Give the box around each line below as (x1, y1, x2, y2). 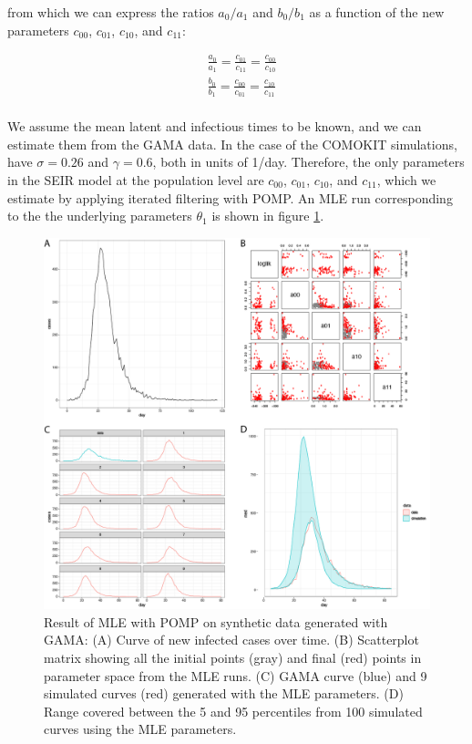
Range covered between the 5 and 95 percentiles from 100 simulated (44, 701, 423, 720)
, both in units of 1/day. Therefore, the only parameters (152, 152, 465, 171)
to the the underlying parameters (7, 206, 192, 225)
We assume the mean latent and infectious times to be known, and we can (7, 117, 422, 136)
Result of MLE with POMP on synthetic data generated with (44, 612, 388, 631)
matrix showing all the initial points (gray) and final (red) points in (44, 647, 422, 666)
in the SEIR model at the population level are (7, 170, 264, 189)
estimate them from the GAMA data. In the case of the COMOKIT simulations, (7, 134, 457, 153)
